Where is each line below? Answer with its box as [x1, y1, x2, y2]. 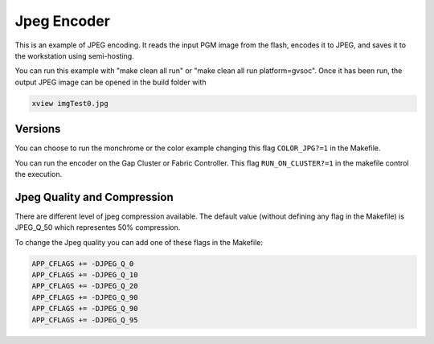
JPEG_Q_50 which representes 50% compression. [14, 223, 181, 232]
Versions [14, 122, 61, 136]
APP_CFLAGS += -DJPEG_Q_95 [31, 315, 138, 325]
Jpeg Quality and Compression [14, 190, 174, 204]
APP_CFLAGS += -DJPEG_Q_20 [31, 281, 138, 291]
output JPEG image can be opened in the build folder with [14, 77, 207, 87]
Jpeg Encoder [14, 12, 110, 30]
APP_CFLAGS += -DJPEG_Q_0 [31, 259, 134, 268]
